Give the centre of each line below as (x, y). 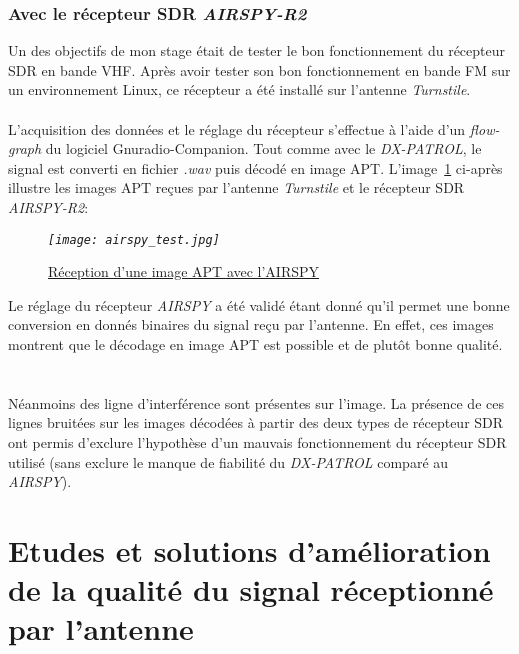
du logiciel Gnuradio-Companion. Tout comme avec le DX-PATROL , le (263, 148)
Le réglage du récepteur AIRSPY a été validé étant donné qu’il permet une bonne (259, 304)
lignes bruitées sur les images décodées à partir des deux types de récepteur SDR (256, 422)
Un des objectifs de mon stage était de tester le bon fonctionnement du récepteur (256, 50)
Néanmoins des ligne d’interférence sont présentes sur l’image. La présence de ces (256, 402)
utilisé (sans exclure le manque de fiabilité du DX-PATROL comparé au (228, 461)
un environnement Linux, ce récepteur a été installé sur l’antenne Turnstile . (239, 89)
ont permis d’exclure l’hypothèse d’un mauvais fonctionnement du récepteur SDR (257, 441)
